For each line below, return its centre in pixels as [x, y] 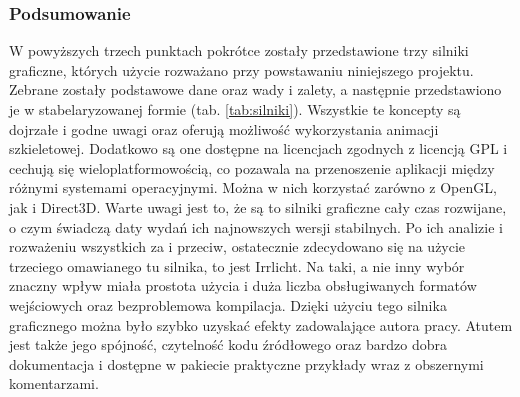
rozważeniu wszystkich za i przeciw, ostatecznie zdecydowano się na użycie [237, 246]
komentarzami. [54, 383]
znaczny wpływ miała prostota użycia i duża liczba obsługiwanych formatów [243, 285]
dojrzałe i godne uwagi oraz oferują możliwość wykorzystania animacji [224, 128]
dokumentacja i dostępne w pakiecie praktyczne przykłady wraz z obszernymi [246, 363]
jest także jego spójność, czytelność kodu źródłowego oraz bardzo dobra [228, 344]
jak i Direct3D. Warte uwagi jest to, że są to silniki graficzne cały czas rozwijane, [258, 206]
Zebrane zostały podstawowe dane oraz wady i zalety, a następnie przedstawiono [255, 89]
